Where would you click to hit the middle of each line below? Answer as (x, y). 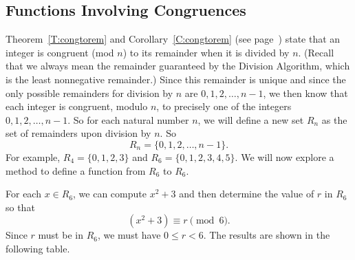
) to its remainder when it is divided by (206, 52)
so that (20, 207)
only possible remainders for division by (89, 93)
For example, (33, 156)
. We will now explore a (284, 156)
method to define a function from (76, 170)
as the (334, 119)
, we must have (129, 235)
